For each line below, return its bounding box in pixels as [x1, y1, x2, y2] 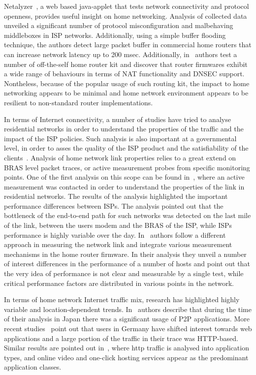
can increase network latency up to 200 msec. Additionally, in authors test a [4, 49, 237, 59]
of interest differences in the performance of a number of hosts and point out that [4, 258, 250, 269]
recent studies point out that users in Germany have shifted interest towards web [4, 323, 252, 333]
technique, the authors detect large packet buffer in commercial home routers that [4, 39, 252, 50]
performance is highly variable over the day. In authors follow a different [4, 229, 226, 240]
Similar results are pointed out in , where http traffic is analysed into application [4, 343, 249, 353]
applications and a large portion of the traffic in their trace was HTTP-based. [4, 333, 238, 343]
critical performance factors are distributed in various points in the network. [4, 278, 234, 288]
